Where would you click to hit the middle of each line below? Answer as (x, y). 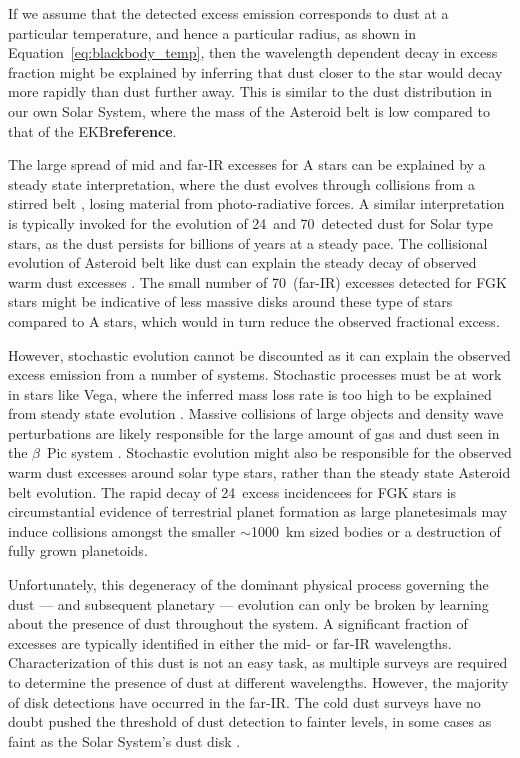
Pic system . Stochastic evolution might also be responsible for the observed (279, 452)
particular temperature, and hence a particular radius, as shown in (212, 32)
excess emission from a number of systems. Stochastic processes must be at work (255, 374)
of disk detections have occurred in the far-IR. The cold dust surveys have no (244, 701)
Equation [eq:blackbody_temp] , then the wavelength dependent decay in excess (253, 52)
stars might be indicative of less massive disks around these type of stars (230, 301)
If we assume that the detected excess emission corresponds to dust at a (228, 13)
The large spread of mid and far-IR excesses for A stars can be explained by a (247, 164)
